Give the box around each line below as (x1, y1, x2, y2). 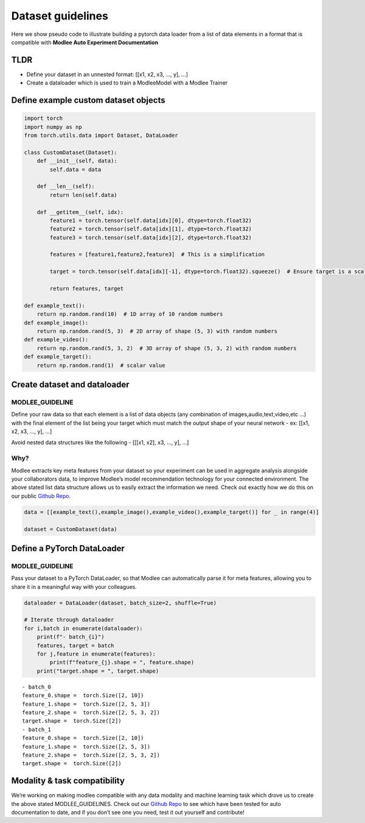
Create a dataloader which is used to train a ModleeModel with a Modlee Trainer (26, 79, 228, 86)
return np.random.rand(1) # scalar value (36, 362, 165, 369)
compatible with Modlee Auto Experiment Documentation (11, 38, 158, 46)
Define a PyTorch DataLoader (11, 543, 125, 554)
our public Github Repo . (11, 492, 71, 499)
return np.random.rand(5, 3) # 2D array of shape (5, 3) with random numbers (36, 328, 278, 335)
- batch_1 (22, 726, 51, 733)
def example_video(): (24, 336, 89, 343)
